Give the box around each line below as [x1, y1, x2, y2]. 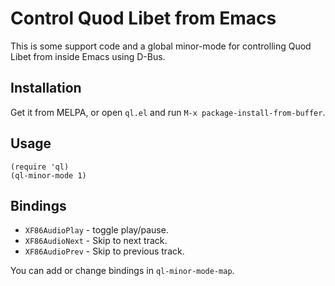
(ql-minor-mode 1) [10, 170, 87, 181]
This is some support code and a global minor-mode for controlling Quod [10, 40, 312, 52]
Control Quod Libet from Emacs [10, 7, 277, 30]
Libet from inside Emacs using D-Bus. [10, 50, 166, 62]
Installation [10, 80, 82, 97]
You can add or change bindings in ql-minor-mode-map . [10, 265, 235, 277]
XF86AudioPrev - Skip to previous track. [24, 245, 185, 257]
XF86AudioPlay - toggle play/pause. [24, 224, 169, 236]
